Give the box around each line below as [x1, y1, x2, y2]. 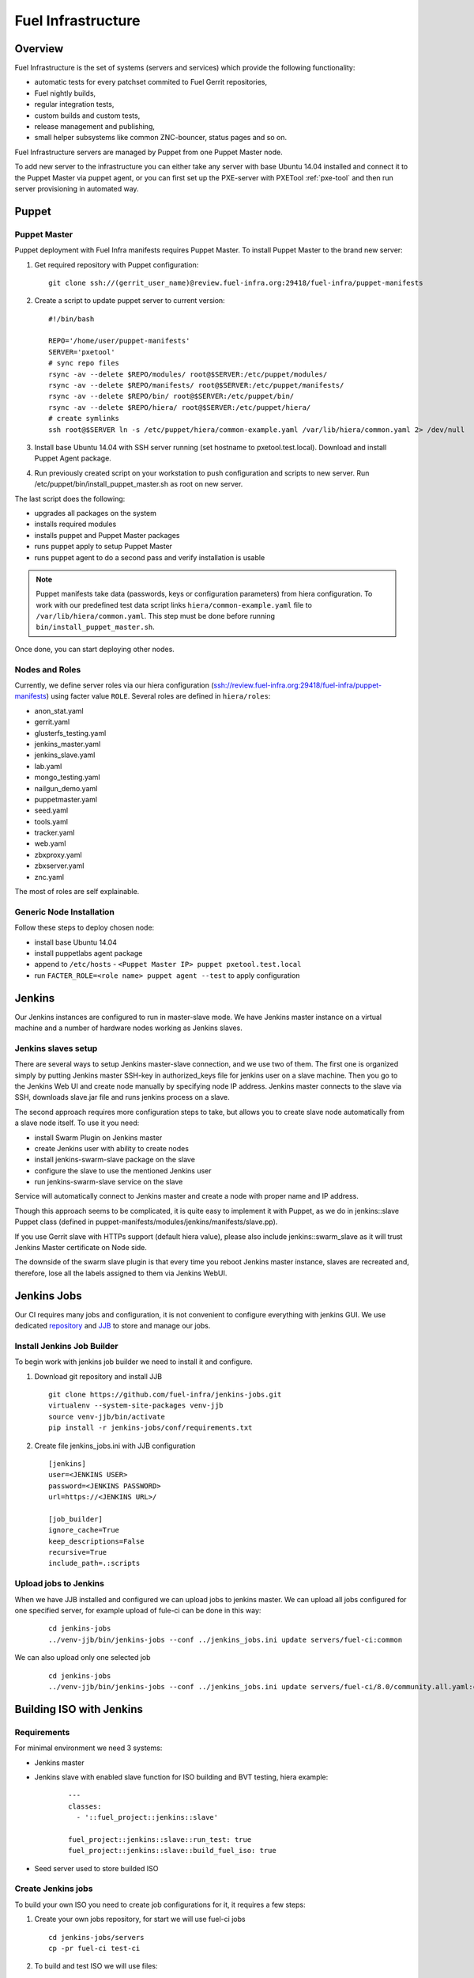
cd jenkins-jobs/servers [48, 1933, 145, 1942]
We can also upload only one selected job [14, 1653, 151, 1662]
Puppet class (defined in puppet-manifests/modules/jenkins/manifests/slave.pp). [14, 1217, 278, 1226]
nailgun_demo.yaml [34, 783, 98, 793]
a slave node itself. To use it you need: [14, 1118, 140, 1127]
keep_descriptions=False [48, 1537, 145, 1546]
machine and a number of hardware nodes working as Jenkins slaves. [14, 1023, 243, 1033]
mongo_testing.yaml [34, 772, 100, 782]
